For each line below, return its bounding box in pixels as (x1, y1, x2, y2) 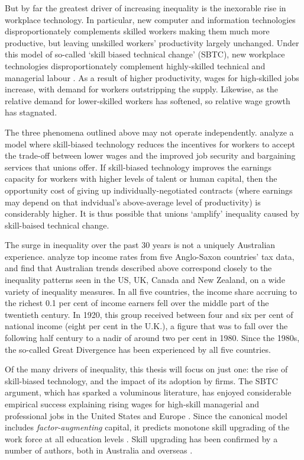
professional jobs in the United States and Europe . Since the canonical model (5, 409, 287, 422)
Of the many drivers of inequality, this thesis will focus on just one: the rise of (5, 363, 288, 375)
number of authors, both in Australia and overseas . (5, 444, 193, 456)
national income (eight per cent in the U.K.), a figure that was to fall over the (5, 320, 288, 332)
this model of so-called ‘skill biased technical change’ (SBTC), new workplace (5, 48, 285, 60)
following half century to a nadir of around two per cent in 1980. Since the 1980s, (5, 332, 300, 344)
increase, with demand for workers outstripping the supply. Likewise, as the (5, 83, 279, 95)
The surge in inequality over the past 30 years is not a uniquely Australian (5, 239, 276, 251)
